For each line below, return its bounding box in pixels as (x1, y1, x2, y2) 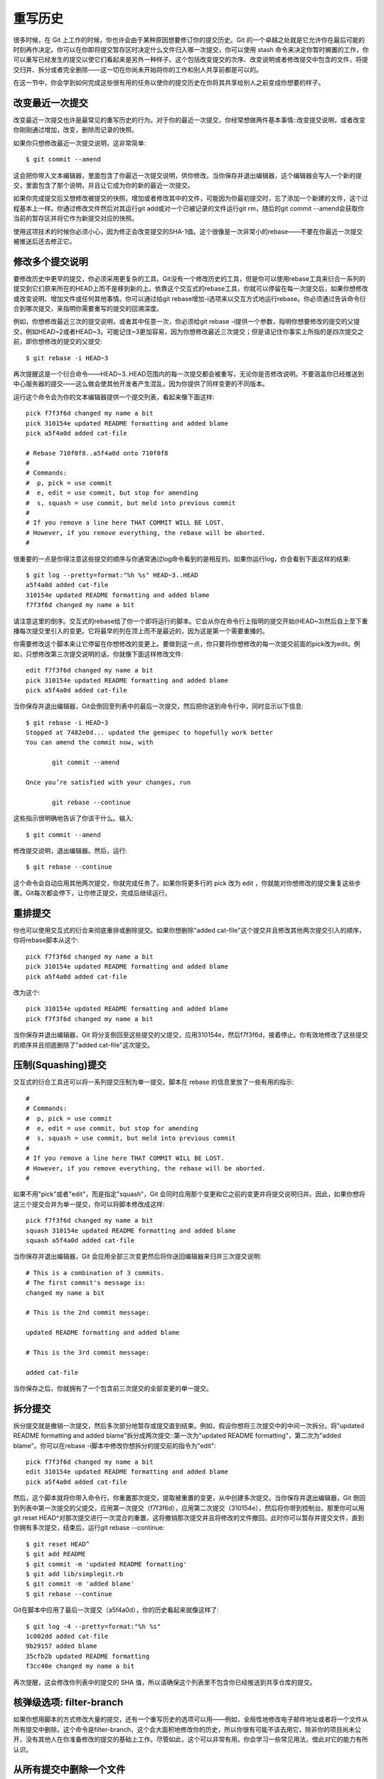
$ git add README (26, 1550, 86, 1558)
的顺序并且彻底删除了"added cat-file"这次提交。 (13, 1040, 154, 1049)
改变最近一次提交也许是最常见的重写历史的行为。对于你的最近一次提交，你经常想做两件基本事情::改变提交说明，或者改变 (13, 116, 366, 125)
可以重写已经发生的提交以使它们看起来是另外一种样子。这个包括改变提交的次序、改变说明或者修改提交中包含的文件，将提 (13, 56, 368, 64)
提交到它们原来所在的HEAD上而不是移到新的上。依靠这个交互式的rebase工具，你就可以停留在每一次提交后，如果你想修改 (13, 285, 368, 293)
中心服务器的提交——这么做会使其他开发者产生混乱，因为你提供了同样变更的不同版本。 (13, 379, 269, 388)
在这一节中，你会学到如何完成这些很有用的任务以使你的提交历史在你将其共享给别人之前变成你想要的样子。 (13, 78, 325, 87)
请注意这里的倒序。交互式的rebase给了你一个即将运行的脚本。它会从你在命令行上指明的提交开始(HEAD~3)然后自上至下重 (13, 616, 368, 625)
